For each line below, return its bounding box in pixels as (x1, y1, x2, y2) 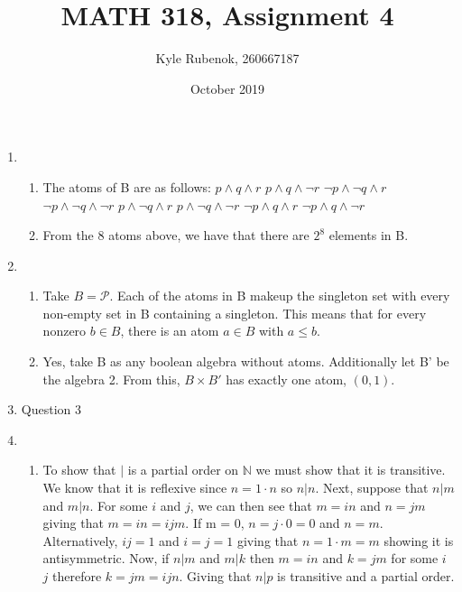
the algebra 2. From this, (42, 369, 180, 388)
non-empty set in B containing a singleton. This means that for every (42, 303, 427, 322)
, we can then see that (189, 495, 312, 514)
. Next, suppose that (315, 478, 429, 497)
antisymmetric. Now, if (42, 549, 170, 568)
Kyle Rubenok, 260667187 (155, 49, 300, 68)
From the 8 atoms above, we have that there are (42, 226, 310, 245)
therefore (52, 567, 102, 585)
